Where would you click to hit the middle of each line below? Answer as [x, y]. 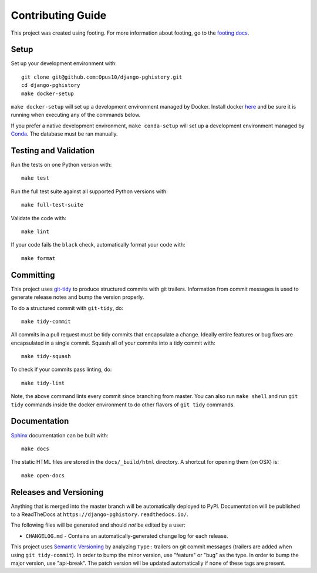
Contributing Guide [59, 15]
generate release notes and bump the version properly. [77, 297]
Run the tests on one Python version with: [61, 165]
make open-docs [43, 475]
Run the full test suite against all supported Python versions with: [90, 191]
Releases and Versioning [57, 492]
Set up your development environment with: [64, 63]
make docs [35, 449]
